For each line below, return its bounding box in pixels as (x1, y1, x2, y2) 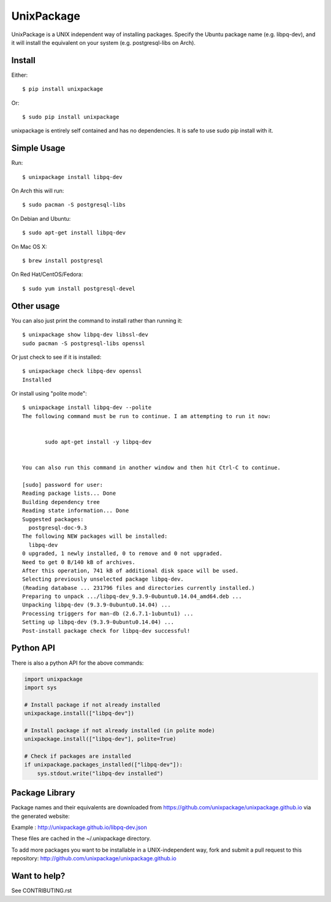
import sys (24, 684, 57, 691)
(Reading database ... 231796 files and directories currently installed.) (22, 584, 255, 591)
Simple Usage (11, 143, 66, 153)
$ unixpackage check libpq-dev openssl (22, 368, 142, 375)
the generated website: (11, 812, 70, 820)
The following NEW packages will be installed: (22, 533, 168, 540)
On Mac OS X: (11, 243, 47, 250)
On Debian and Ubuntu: (11, 215, 71, 222)
